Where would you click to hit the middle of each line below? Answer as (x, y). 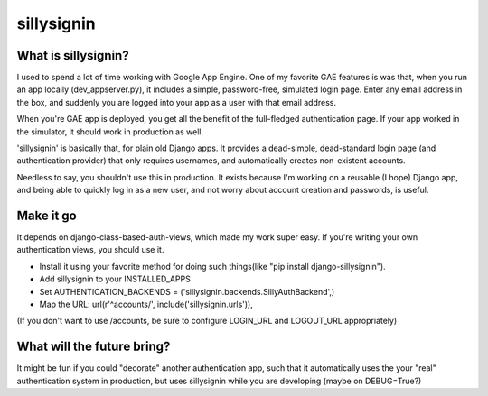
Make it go (47, 216)
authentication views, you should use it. (90, 250)
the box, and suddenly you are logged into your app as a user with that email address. (176, 102)
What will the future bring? (94, 347)
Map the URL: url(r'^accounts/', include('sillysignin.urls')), (146, 304)
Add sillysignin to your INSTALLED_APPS (115, 279)
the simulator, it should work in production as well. (110, 132)
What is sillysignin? (73, 55)
